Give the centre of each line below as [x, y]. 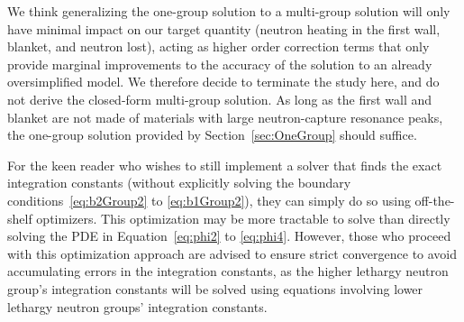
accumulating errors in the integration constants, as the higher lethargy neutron [228, 271]
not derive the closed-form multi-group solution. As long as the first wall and [220, 99]
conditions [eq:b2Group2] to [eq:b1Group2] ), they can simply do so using [209, 200]
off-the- [435, 200]
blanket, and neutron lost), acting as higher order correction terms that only [218, 46]
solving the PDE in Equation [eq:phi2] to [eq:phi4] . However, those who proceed [229, 236]
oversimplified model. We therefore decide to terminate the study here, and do [223, 82]
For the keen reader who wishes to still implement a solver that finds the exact [225, 165]
